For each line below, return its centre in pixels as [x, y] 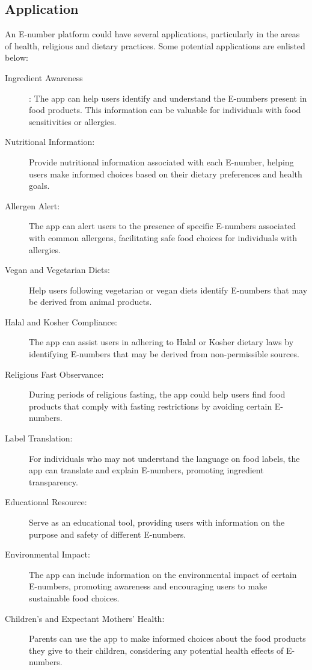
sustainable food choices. [74, 598]
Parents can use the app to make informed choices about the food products [167, 638]
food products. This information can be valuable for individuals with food [165, 110]
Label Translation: [39, 438]
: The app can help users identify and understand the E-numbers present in [168, 98]
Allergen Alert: [32, 205]
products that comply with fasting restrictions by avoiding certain [151, 406]
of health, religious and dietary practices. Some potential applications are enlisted [155, 45]
